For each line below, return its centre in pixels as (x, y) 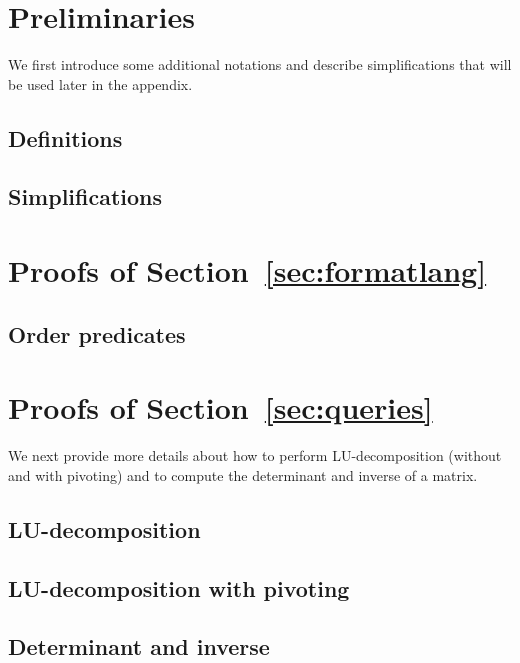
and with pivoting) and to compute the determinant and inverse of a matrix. (243, 474)
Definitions (65, 137)
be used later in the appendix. (100, 83)
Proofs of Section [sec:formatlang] (247, 270)
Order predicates (97, 333)
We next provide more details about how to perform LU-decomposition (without (255, 455)
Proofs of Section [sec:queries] (220, 407)
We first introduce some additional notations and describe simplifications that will (260, 64)
